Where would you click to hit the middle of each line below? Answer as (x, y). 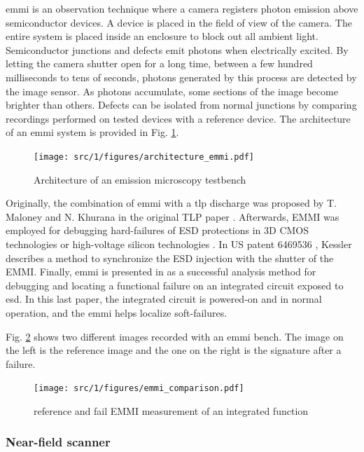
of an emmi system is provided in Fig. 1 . (92, 132)
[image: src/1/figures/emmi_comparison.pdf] (139, 389)
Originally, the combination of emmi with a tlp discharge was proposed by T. (171, 203)
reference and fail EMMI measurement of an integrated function (171, 410)
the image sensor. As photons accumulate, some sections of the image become (172, 91)
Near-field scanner (58, 442)
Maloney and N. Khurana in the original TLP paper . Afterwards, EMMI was (173, 216)
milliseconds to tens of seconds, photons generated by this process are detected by (181, 77)
